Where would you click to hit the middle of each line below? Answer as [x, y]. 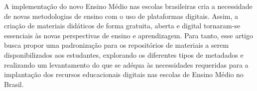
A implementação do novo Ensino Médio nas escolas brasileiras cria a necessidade [128, 6]
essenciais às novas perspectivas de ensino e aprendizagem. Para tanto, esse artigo [128, 35]
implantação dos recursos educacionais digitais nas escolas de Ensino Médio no [124, 74]
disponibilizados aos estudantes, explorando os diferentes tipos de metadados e [124, 54]
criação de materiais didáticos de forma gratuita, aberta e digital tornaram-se [122, 26]
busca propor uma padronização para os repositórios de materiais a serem [117, 45]
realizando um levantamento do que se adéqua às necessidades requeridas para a [126, 64]
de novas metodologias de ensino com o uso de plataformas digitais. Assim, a [121, 16]
